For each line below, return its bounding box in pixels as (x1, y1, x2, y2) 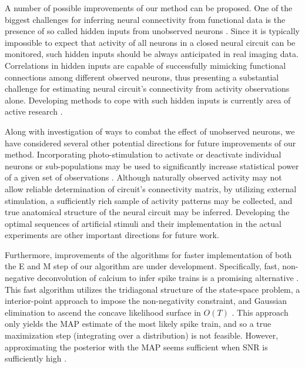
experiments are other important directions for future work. (5, 229, 219, 241)
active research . (5, 105, 63, 118)
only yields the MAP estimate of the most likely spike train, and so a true (5, 317, 272, 330)
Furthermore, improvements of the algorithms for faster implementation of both (5, 248, 292, 260)
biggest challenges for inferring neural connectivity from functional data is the (5, 13, 286, 25)
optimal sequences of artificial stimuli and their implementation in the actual (5, 217, 281, 229)
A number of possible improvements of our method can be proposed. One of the (5, 2, 293, 14)
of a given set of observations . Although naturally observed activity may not (5, 171, 282, 183)
